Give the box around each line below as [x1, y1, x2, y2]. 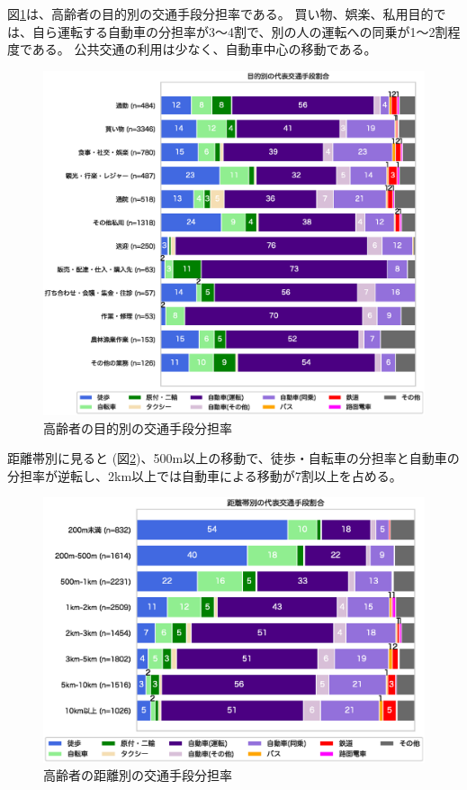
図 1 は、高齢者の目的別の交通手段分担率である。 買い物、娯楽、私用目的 [7, 5, 434, 23]
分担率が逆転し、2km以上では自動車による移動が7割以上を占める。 [7, 466, 402, 485]
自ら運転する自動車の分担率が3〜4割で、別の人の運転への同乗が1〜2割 [31, 22, 448, 41]
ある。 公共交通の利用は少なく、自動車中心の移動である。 [31, 40, 377, 59]
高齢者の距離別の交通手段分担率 [43, 766, 232, 785]
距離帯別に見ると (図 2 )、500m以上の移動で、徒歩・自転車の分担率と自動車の [7, 449, 460, 468]
